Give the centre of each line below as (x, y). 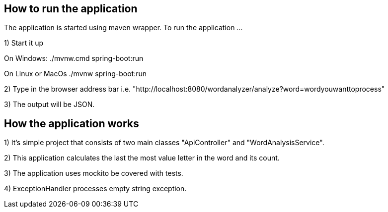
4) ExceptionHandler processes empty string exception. (95, 189)
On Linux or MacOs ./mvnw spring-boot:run (76, 74)
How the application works (72, 123)
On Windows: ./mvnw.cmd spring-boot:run (74, 58)
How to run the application (71, 9)
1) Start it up (24, 43)
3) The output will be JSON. (49, 105)
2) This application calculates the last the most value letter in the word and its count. (142, 158)
